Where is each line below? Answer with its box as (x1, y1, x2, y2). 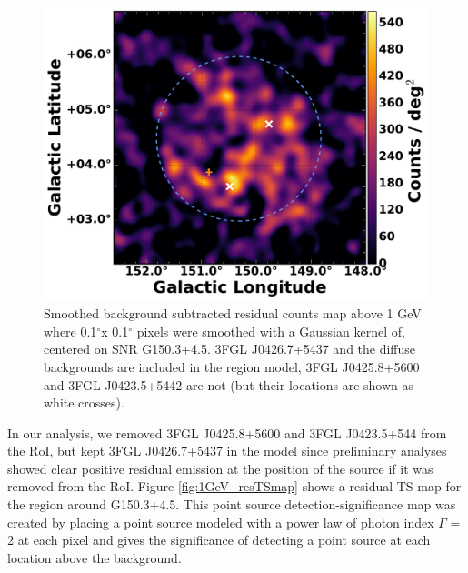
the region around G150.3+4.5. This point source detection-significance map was (7, 495, 456, 514)
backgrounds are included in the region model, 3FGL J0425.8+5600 (44, 357, 420, 376)
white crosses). (44, 393, 124, 412)
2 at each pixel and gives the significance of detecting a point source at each (7, 530, 431, 549)
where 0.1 (44, 321, 97, 340)
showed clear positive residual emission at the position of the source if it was (7, 458, 433, 477)
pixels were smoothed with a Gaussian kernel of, (136, 321, 405, 340)
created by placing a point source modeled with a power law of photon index (7, 512, 434, 531)
